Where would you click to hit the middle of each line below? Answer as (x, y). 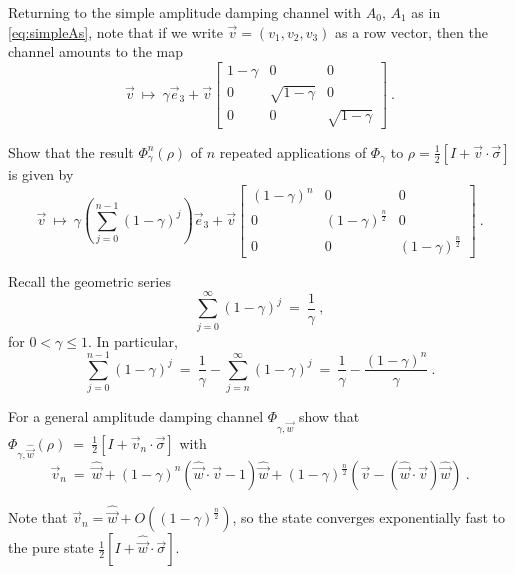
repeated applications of (293, 151)
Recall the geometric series (89, 280)
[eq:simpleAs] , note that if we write (115, 31)
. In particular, (133, 340)
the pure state (51, 547)
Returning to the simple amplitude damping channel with (185, 12)
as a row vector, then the (411, 31)
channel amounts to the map (96, 51)
